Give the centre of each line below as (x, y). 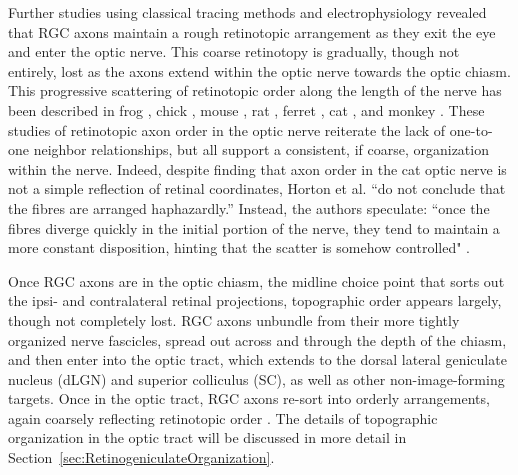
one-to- (471, 129)
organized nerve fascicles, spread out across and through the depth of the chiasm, (257, 339)
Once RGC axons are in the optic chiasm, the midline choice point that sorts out (256, 280)
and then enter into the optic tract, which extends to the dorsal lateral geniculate (257, 359)
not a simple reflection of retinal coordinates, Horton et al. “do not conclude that (257, 188)
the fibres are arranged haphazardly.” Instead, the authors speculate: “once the (249, 207)
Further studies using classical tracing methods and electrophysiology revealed (247, 12)
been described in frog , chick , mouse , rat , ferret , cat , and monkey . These (246, 109)
